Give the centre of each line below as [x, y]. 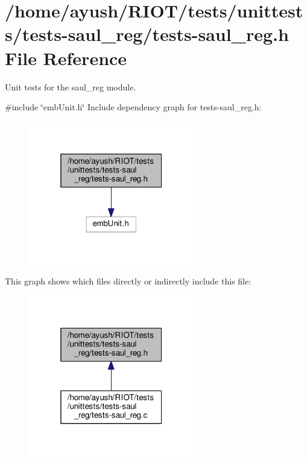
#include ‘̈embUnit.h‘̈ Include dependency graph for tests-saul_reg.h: [133, 107]
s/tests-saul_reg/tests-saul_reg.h [147, 34]
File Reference [66, 58]
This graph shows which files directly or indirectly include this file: [128, 281]
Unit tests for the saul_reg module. [71, 86]
